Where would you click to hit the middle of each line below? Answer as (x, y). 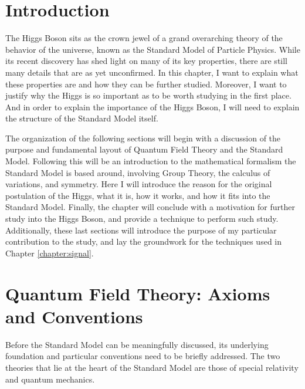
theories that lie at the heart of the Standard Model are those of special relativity (152, 367)
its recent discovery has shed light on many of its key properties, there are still (147, 61)
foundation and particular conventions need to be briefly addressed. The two (143, 356)
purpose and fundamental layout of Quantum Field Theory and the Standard (144, 149)
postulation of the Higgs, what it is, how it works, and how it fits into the (138, 195)
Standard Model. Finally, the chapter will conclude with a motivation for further (150, 207)
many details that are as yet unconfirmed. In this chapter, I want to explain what (152, 72)
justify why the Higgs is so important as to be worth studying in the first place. (148, 95)
